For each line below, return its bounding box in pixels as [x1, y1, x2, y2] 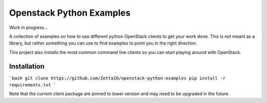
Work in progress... [9, 25, 48, 30]
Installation [9, 62, 44, 71]
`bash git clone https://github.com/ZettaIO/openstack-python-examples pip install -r [9, 75, 226, 81]
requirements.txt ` [9, 82, 56, 88]
